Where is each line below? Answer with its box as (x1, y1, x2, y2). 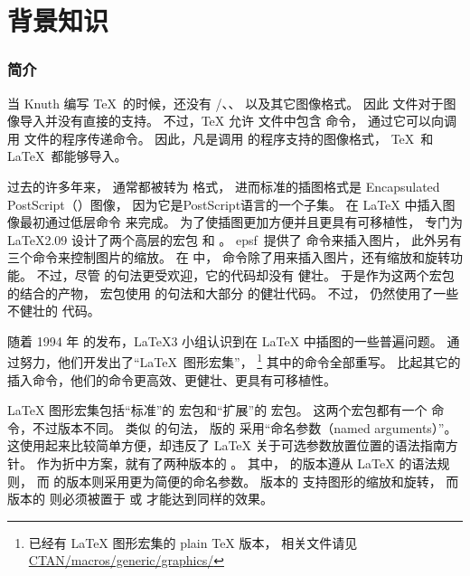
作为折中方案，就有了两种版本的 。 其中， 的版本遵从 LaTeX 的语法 (36, 453, 437, 472)
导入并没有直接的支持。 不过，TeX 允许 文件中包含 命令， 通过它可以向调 (19, 111, 456, 130)
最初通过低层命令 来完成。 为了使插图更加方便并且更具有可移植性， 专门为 (19, 212, 463, 231)
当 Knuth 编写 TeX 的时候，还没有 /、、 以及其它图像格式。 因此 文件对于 (7, 93, 444, 112)
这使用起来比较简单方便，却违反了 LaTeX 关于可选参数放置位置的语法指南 (7, 436, 446, 455)
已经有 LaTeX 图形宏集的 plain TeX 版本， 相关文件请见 (28, 533, 358, 552)
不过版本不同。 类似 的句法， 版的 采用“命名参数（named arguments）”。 (32, 418, 457, 437)
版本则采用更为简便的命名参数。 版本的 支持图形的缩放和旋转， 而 (66, 471, 459, 490)
